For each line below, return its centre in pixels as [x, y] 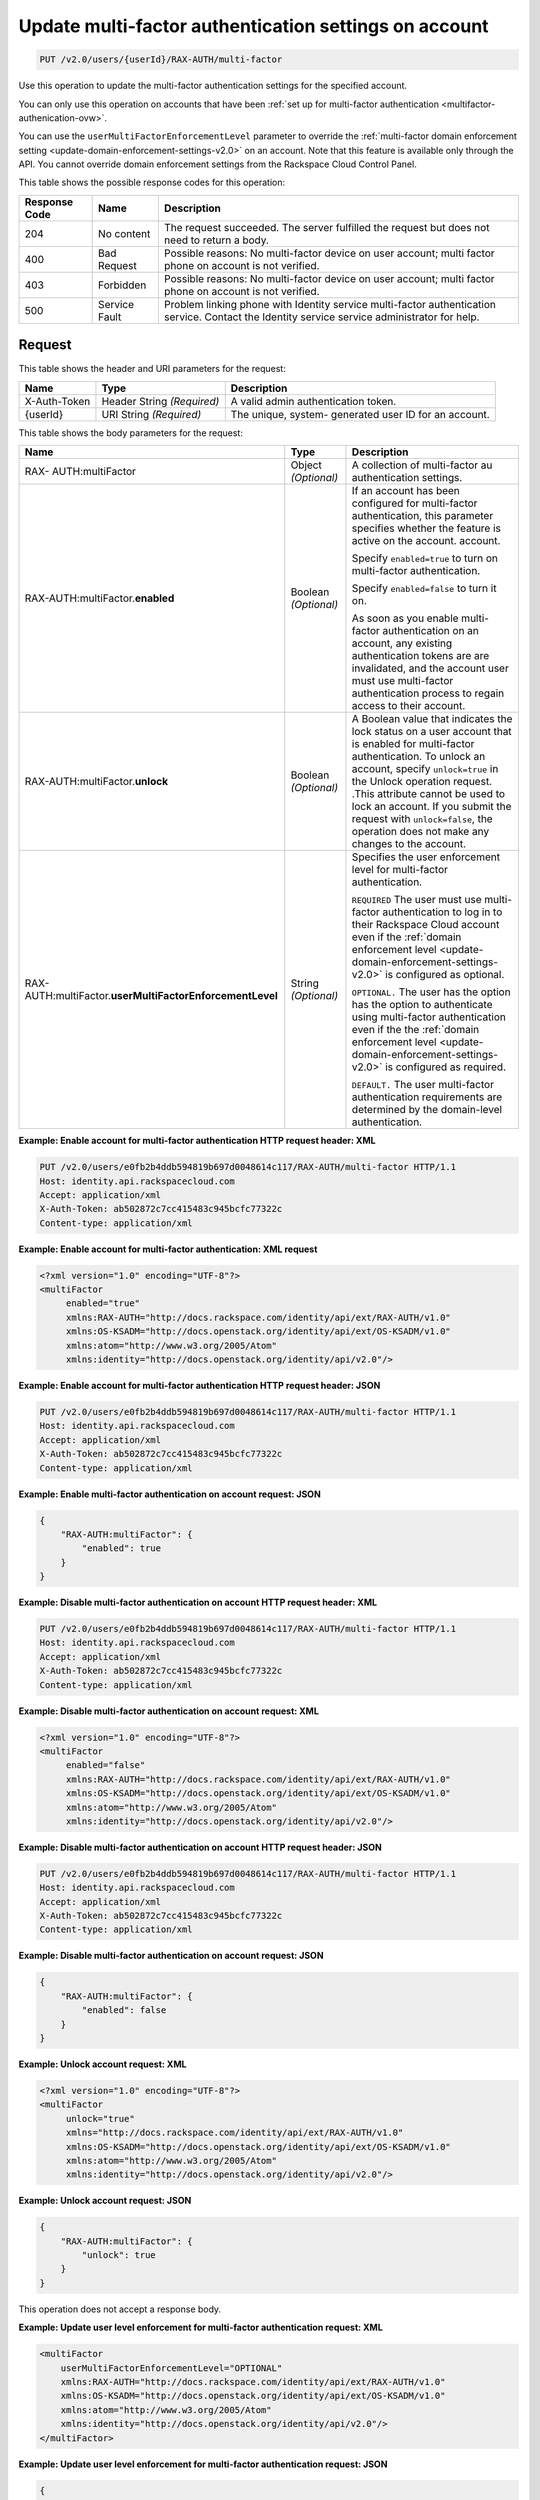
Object [306, 465]
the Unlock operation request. [422, 782]
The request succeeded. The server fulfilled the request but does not [326, 227]
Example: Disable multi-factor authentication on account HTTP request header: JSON [200, 1847]
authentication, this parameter [422, 516]
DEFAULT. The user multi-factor [423, 1085]
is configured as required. [446, 1067]
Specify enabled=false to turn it [424, 588]
